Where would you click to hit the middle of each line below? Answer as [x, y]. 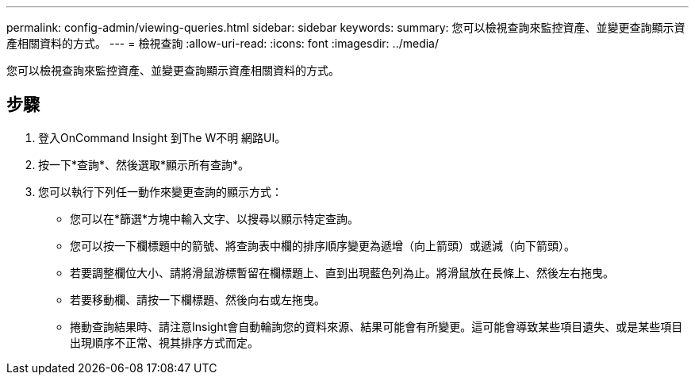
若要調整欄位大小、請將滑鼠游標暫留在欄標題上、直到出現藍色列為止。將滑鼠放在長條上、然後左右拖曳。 [342, 272]
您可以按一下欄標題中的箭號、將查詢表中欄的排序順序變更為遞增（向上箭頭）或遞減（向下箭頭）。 [323, 245]
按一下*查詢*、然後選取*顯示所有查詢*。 [144, 164]
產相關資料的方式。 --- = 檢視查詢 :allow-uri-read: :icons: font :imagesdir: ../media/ [223, 43]
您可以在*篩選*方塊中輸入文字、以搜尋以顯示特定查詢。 [215, 218]
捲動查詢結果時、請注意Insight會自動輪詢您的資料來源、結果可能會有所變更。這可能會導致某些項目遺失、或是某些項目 [376, 326]
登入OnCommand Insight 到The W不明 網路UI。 [162, 137]
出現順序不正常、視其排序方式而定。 [164, 342]
